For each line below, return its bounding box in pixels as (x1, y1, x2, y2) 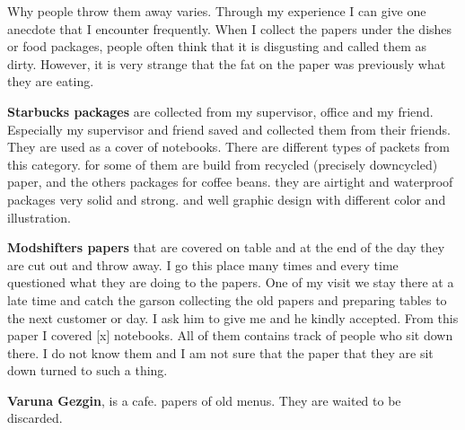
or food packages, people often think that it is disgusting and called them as (7, 37, 427, 56)
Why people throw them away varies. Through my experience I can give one (7, 2, 426, 20)
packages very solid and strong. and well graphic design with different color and (7, 189, 446, 208)
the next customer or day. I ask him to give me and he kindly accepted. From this (7, 308, 459, 327)
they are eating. (7, 72, 94, 91)
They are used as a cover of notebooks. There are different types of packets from (7, 137, 450, 156)
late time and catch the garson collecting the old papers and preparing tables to (7, 290, 447, 309)
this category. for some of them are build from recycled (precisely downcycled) (7, 154, 438, 173)
